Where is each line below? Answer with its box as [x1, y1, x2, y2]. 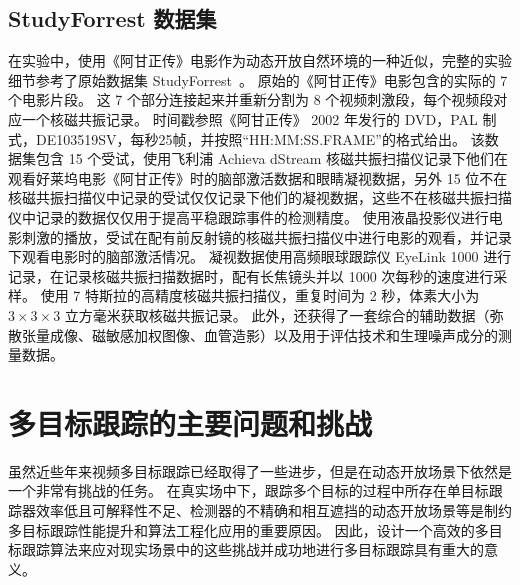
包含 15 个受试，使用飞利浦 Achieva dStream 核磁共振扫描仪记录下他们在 [35, 148, 509, 169]
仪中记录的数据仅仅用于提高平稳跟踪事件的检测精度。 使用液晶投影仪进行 [8, 206, 489, 227]
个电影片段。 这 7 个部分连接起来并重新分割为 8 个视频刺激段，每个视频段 [8, 89, 494, 110]
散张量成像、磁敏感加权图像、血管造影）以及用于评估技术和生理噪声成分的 [8, 324, 498, 345]
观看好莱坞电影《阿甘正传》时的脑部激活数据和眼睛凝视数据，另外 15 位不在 [8, 167, 508, 188]
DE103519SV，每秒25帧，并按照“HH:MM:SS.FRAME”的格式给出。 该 [35, 128, 485, 149]
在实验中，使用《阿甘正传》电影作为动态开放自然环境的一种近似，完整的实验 [8, 50, 512, 71]
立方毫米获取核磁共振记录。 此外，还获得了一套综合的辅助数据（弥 [64, 304, 504, 325]
